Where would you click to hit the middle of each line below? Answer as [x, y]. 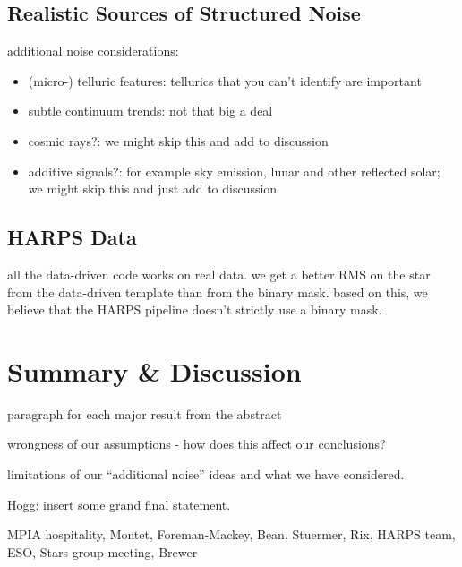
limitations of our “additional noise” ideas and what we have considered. [206, 474]
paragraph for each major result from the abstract [145, 413]
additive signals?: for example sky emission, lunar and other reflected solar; [234, 171]
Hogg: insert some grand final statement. [119, 504]
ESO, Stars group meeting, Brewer [103, 551]
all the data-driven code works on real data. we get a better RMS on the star [219, 274]
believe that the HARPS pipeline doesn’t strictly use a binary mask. [195, 309]
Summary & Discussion [154, 370]
